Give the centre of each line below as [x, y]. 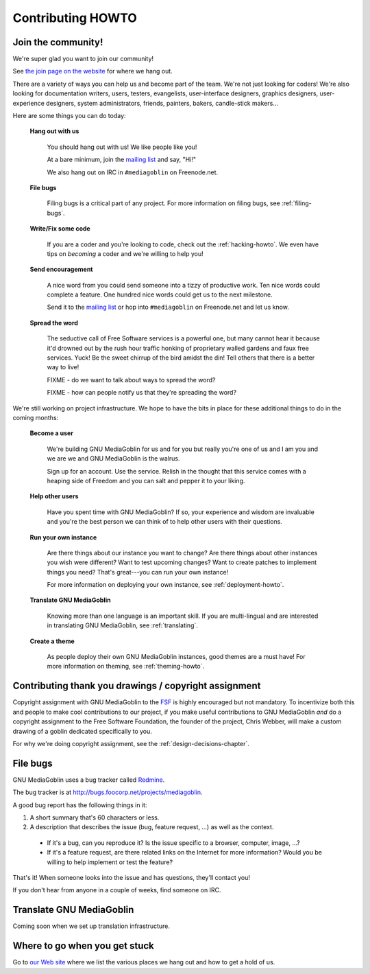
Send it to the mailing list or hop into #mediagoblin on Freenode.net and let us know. [168, 307]
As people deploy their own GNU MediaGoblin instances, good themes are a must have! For [176, 657]
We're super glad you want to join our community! [83, 59]
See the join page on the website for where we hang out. [92, 71]
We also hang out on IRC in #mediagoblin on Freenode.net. [133, 172]
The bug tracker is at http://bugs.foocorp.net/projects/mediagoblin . [108, 792]
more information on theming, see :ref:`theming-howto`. [126, 666]
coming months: [36, 418]
